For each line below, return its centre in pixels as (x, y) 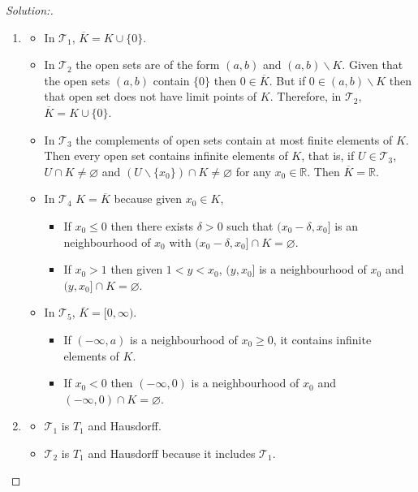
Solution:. (30, 10)
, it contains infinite (322, 339)
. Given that (373, 65)
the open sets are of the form (148, 65)
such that (250, 225)
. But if (287, 80)
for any (253, 171)
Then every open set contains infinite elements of (166, 155)
